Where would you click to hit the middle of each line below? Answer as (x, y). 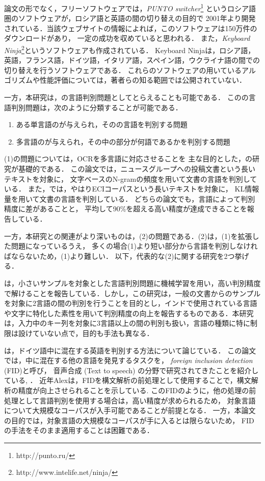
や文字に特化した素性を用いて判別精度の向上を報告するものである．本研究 (129, 313)
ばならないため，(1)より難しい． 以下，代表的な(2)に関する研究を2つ (120, 256)
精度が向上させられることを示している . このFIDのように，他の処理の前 (137, 390)
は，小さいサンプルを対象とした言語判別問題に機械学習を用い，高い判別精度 (132, 283)
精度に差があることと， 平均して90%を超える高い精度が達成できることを (126, 209)
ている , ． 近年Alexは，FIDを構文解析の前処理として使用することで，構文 (128, 380)
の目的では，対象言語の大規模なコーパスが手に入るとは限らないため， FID (129, 420)
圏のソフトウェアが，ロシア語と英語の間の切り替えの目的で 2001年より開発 (130, 18)
